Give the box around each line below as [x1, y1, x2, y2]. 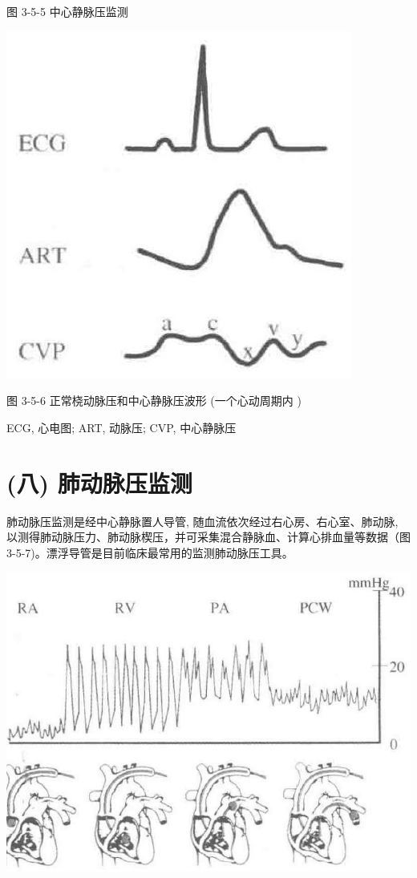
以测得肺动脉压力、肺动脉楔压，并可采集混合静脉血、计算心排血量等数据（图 [6, 528, 411, 545]
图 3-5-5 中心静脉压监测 [6, 3, 128, 19]
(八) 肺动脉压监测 [6, 466, 192, 499]
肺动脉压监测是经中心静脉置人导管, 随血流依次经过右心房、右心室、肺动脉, [6, 512, 399, 529]
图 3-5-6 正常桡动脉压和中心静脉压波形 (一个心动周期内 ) [6, 392, 302, 409]
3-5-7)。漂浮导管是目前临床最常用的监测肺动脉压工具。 [6, 544, 294, 560]
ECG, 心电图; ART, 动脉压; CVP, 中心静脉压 [6, 419, 237, 435]
